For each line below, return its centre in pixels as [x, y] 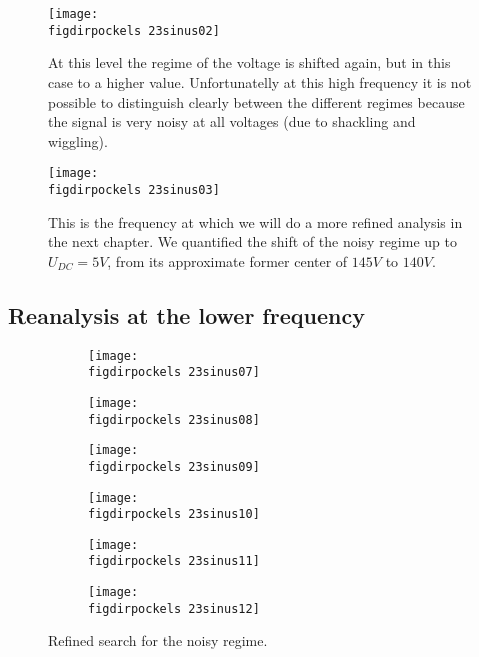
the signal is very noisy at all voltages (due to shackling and [232, 121]
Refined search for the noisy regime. [158, 640]
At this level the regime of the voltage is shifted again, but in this [249, 62]
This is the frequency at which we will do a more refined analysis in [255, 221]
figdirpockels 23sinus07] [174, 372]
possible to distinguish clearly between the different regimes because [256, 101]
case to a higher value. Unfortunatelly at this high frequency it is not [260, 81]
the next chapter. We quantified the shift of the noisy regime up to [252, 241]
